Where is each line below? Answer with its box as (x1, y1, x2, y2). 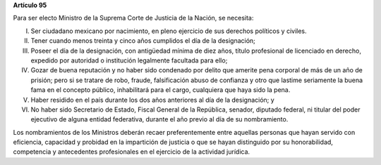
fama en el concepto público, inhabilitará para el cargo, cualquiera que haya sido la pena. (30, 86, 291, 94)
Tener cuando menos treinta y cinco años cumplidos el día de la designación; (30, 37, 255, 45)
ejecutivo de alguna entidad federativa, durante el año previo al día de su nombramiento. (30, 115, 289, 124)
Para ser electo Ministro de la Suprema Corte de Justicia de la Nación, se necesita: (13, 14, 254, 22)
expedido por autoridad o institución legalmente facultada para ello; (30, 56, 228, 65)
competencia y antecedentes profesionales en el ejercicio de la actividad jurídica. (13, 147, 250, 156)
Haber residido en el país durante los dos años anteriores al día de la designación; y (30, 95, 274, 104)
